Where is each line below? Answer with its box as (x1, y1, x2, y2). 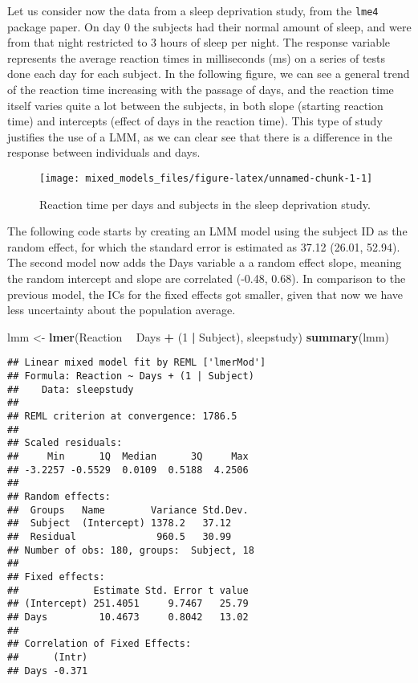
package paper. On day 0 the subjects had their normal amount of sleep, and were (7, 18, 412, 35)
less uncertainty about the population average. (7, 301, 236, 318)
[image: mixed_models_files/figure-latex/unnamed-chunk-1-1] (39, 173, 373, 184)
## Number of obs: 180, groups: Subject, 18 (7, 544, 254, 556)
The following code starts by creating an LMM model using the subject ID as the (7, 223, 408, 239)
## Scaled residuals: (7, 437, 123, 449)
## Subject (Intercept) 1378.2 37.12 (7, 517, 232, 530)
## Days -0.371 (7, 665, 88, 677)
